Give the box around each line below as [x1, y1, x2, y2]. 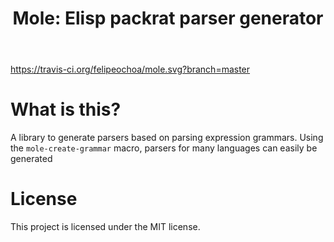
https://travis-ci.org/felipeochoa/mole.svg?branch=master [10, 63, 251, 76]
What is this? [10, 98, 122, 121]
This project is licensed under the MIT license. [10, 221, 201, 233]
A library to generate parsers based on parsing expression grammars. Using [10, 132, 324, 144]
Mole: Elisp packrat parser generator [12, 7, 324, 30]
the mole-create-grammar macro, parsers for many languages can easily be [10, 142, 318, 154]
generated [10, 153, 53, 165]
